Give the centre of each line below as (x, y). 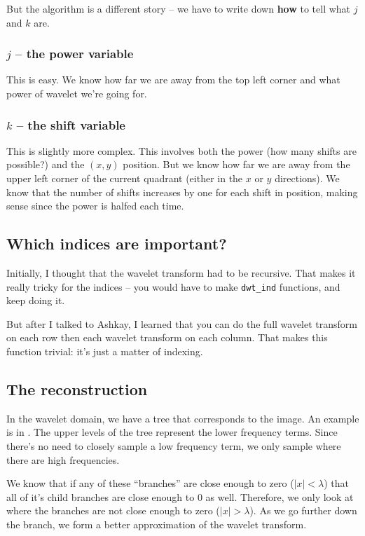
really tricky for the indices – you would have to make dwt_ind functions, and (173, 286)
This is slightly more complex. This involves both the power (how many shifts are (181, 150)
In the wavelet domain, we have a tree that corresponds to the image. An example (183, 418)
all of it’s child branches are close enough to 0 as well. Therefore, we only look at (180, 496)
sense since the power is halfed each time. (95, 206)
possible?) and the (46, 164)
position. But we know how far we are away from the (236, 164)
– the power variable (75, 54)
